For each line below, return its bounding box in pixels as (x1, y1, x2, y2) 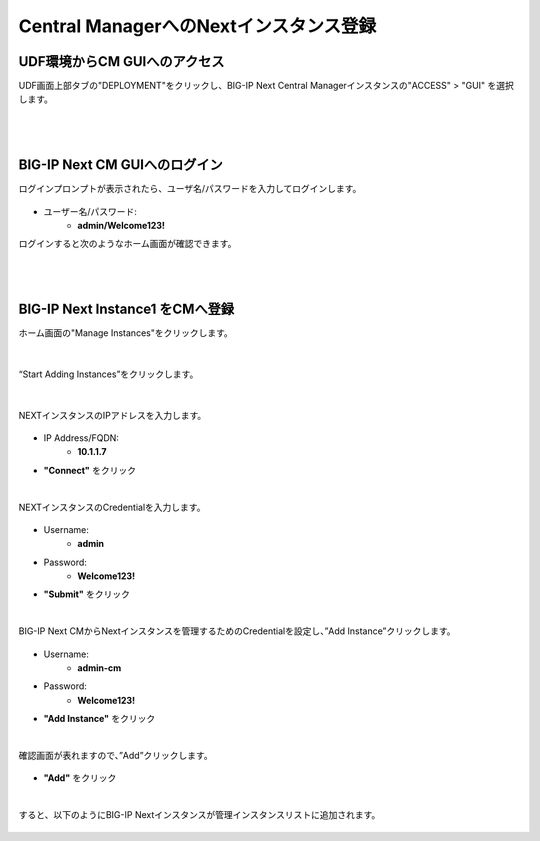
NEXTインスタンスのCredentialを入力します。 (18, 501, 206, 513)
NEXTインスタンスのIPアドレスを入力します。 (18, 409, 207, 421)
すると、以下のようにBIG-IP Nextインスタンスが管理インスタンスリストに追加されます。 (18, 809, 381, 821)
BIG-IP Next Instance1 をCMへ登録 (18, 300, 235, 317)
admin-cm (77, 662, 122, 674)
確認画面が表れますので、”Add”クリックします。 (18, 749, 214, 761)
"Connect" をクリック (43, 464, 137, 476)
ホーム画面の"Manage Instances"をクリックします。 (18, 327, 234, 339)
